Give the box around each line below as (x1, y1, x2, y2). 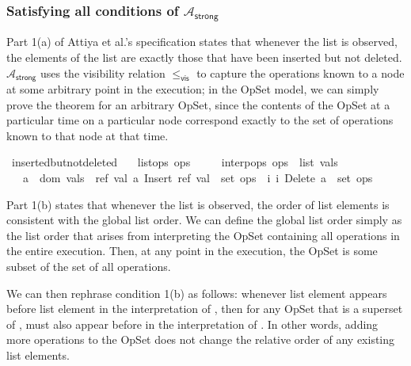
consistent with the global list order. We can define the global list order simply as (6, 212, 402, 228)
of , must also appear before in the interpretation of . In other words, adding (6, 315, 379, 332)
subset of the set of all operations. (6, 257, 171, 274)
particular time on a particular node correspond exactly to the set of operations (6, 112, 394, 128)
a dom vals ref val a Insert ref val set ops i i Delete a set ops (22, 169, 373, 185)
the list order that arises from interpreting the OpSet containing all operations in (6, 227, 400, 243)
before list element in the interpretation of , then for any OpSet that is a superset (6, 300, 403, 317)
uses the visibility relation (40, 64, 166, 81)
